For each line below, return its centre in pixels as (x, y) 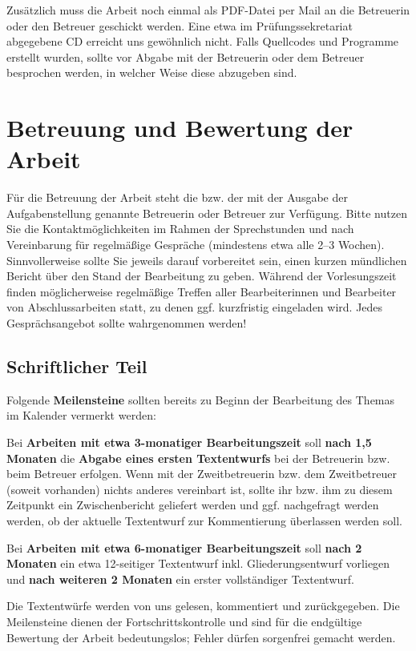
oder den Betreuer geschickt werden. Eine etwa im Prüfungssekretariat (180, 25)
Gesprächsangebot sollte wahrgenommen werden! (127, 323)
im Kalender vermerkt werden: (81, 415)
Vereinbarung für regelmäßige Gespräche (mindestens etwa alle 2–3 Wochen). (196, 245)
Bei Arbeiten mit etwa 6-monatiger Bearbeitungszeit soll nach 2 (184, 547)
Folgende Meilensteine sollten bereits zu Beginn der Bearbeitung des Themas (201, 399)
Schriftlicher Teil (77, 366)
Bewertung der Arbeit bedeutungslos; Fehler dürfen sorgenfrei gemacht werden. (201, 637)
